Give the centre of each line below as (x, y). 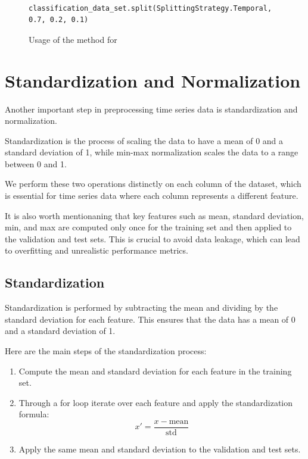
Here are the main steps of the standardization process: (106, 351)
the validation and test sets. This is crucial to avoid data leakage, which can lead (153, 238)
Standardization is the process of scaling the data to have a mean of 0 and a (144, 140)
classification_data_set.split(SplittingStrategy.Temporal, (150, 8)
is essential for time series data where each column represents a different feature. (152, 196)
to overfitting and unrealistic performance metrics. (97, 250)
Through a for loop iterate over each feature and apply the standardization (156, 402)
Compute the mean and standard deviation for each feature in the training (155, 371)
